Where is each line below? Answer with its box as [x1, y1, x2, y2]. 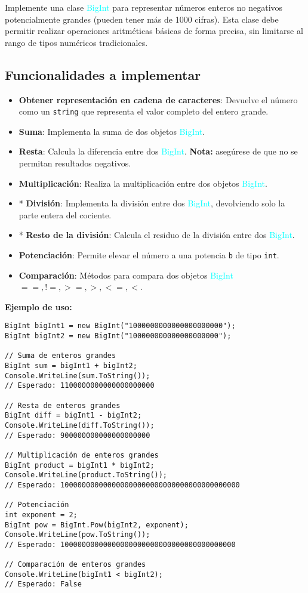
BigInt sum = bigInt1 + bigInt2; [5, 362, 137, 370]
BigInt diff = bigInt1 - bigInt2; [5, 411, 142, 420]
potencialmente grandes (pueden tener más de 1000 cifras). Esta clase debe [5, 13, 279, 25]
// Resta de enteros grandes [5, 401, 121, 410]
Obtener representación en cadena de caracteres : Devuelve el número [19, 93, 298, 106]
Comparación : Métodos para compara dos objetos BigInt [19, 268, 233, 281]
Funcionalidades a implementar [5, 65, 201, 84]
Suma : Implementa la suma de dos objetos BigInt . [19, 125, 205, 137]
